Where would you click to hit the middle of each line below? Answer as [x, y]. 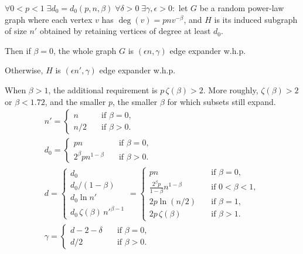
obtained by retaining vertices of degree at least [125, 31]
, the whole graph [85, 50]
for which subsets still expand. [222, 101]
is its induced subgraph [256, 19]
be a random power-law [242, 8]
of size [16, 31]
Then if [18, 50]
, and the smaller [75, 101]
